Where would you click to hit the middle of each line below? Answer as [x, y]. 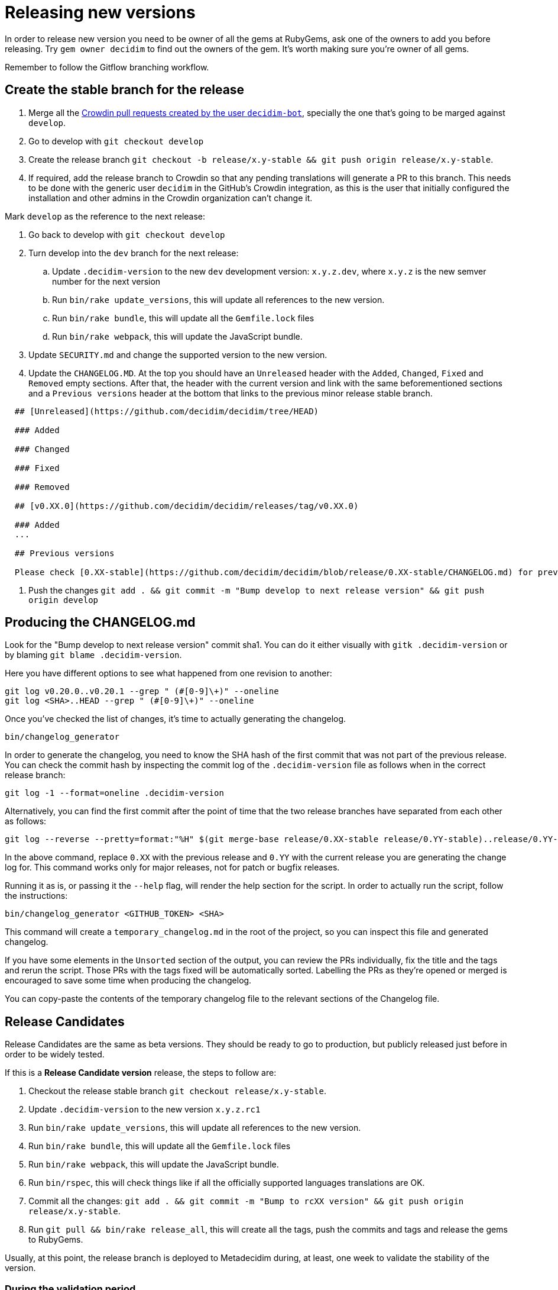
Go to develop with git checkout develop [116, 141]
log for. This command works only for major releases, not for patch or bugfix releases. [172, 867]
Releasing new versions [100, 12]
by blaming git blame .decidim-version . [93, 655]
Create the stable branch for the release [125, 90]
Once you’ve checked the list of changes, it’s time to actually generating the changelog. [176, 719]
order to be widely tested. [55, 1054]
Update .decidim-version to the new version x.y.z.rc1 [145, 1110]
